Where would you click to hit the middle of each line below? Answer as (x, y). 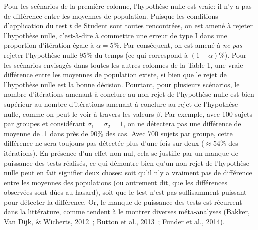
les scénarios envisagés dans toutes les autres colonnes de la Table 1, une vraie (124, 65)
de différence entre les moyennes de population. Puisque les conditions (111, 16)
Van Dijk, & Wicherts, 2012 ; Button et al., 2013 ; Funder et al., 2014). (114, 221)
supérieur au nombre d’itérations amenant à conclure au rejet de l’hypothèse (121, 104)
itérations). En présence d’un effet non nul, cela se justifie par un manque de (121, 152)
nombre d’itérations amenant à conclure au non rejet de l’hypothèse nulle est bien (129, 94)
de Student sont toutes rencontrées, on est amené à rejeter (163, 26)
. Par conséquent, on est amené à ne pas (181, 45)
